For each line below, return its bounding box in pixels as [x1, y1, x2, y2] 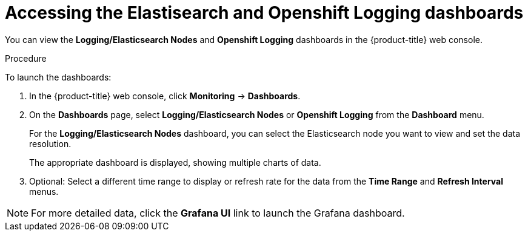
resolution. [29, 138, 72, 149]
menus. [29, 186, 59, 197]
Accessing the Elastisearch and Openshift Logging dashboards [5, 2, 524, 23]
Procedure [5, 53, 47, 64]
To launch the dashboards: [5, 71, 112, 82]
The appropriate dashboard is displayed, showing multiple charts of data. [29, 157, 321, 168]
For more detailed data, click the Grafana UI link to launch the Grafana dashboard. [31, 206, 405, 219]
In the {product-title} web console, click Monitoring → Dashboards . [29, 90, 301, 101]
